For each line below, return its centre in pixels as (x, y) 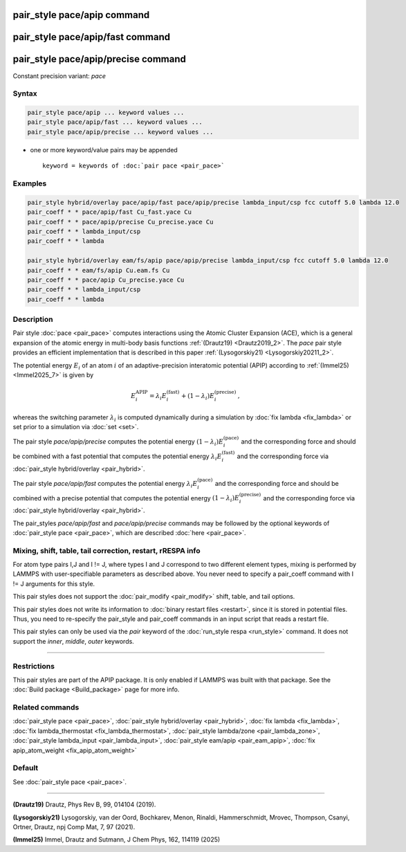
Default (26, 768)
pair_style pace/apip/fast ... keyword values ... (115, 122)
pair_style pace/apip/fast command (92, 37)
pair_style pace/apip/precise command (99, 59)
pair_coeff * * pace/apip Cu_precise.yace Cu (106, 280)
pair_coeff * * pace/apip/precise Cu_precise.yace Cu (120, 222)
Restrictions (34, 666)
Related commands (46, 707)
